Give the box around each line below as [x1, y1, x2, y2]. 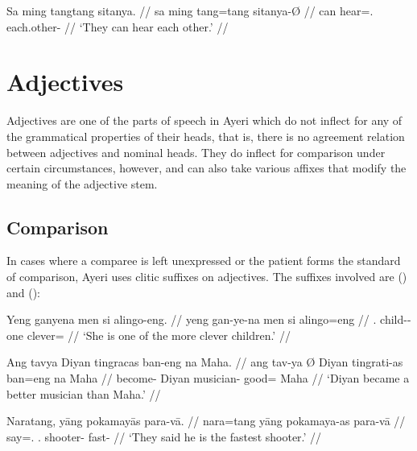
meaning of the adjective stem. [6, 175, 158, 192]
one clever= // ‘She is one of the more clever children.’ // [6, 326, 291, 343]
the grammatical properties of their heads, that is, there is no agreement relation [6, 127, 405, 144]
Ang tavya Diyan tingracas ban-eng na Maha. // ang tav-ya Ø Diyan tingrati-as [6, 354, 403, 370]
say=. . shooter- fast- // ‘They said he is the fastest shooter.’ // [6, 428, 322, 445]
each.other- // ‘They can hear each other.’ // [6, 18, 229, 35]
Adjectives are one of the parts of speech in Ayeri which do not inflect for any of [6, 112, 403, 129]
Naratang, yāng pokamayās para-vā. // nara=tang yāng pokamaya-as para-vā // [6, 412, 406, 429]
